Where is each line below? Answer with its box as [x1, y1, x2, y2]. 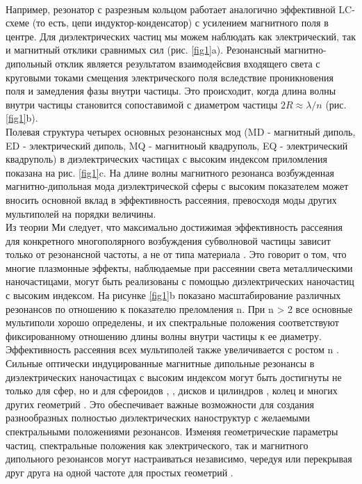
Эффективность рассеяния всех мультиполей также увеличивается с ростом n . [6, 342, 339, 357]
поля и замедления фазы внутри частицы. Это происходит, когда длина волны [6, 83, 336, 98]
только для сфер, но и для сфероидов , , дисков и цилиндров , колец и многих [6, 383, 338, 398]
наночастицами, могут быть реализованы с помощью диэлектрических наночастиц [6, 274, 354, 289]
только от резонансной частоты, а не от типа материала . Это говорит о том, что [6, 247, 347, 261]
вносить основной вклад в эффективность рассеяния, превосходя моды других [6, 192, 337, 207]
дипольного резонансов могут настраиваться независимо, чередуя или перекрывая [6, 451, 352, 466]
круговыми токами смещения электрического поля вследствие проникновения [6, 70, 334, 84]
